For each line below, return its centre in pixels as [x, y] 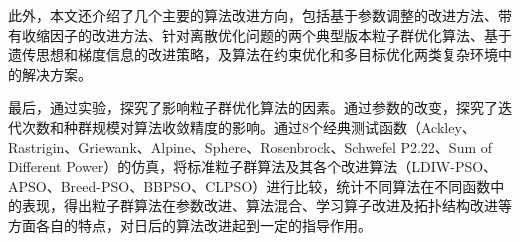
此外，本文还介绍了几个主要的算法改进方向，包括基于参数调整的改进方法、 [253, 15]
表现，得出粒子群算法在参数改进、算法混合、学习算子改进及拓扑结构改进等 [266, 205]
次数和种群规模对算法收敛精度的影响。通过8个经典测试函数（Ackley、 [248, 126]
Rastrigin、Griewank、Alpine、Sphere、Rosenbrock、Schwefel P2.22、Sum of [250, 146]
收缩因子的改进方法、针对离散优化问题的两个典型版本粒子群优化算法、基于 [266, 34]
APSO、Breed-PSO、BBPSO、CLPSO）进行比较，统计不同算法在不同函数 [249, 185]
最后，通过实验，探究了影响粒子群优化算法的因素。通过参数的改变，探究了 [253, 107]
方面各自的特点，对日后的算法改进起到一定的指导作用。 [190, 224]
